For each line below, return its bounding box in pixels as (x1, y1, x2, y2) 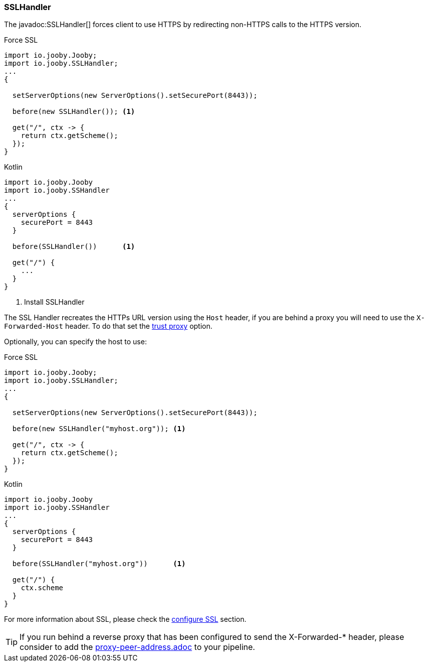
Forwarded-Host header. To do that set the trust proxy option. (4, 322, 212, 331)
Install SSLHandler (24, 298, 85, 307)
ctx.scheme (21, 584, 64, 592)
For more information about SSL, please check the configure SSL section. (4, 615, 247, 624)
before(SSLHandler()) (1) (12, 242, 135, 251)
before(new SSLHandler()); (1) (12, 107, 135, 116)
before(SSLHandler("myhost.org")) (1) (12, 560, 186, 568)
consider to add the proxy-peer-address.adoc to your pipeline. (20, 642, 255, 652)
